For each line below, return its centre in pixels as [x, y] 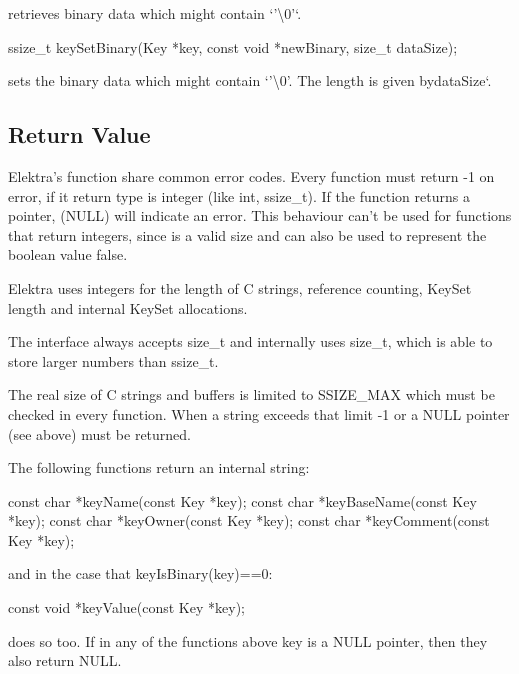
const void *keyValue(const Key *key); [126, 607]
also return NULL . [65, 660]
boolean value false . [68, 254]
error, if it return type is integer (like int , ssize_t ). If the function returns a [239, 195]
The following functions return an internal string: [159, 467]
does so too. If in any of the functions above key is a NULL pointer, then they [248, 640]
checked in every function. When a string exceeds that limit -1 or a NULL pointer [259, 413]
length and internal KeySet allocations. [128, 307]
